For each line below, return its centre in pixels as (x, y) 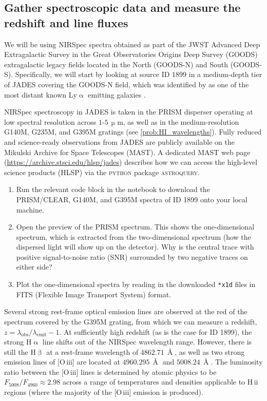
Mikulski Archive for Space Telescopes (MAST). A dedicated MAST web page (127, 152)
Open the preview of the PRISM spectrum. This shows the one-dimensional (135, 227)
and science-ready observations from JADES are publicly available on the (119, 141)
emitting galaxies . (117, 94)
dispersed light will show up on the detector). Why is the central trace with (135, 247)
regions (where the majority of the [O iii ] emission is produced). (104, 392)
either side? (34, 267)
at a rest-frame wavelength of (92, 351)
